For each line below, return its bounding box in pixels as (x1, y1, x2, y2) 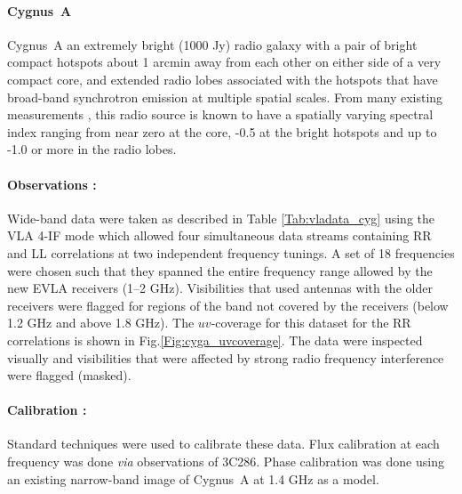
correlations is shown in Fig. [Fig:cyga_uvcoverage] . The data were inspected (7, 330, 423, 349)
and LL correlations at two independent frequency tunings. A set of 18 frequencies (7, 243, 455, 262)
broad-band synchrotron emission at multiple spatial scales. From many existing (7, 87, 443, 106)
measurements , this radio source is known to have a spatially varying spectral (7, 105, 434, 124)
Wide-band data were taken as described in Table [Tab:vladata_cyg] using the (7, 208, 435, 227)
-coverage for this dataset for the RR (211, 313, 411, 332)
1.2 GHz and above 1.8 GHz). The (7, 313, 195, 332)
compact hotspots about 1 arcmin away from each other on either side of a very (7, 53, 442, 71)
